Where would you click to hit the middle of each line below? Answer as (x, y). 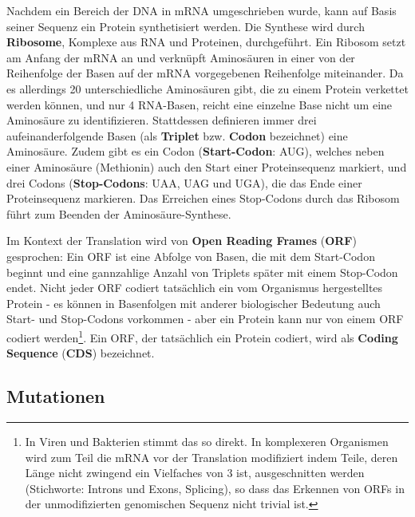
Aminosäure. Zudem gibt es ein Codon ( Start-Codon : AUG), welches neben (196, 151)
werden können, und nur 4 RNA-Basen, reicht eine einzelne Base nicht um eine (200, 104)
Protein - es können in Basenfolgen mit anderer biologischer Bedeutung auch (194, 303)
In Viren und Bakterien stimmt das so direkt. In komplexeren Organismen (207, 441)
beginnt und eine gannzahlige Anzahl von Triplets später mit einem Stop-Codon (202, 272)
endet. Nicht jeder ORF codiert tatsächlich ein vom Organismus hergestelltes (195, 288)
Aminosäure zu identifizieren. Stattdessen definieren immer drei (162, 120)
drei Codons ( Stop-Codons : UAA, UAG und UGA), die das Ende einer (184, 182)
